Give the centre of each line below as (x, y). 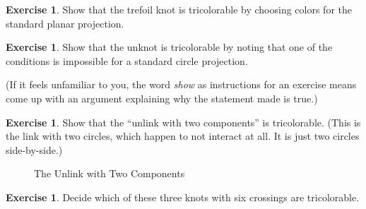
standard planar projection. (65, 23)
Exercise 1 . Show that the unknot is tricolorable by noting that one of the (169, 47)
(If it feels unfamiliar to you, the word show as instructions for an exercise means (181, 84)
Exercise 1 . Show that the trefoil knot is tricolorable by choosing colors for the (179, 9)
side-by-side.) (34, 149)
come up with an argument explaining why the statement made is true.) (162, 98)
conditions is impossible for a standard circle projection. (127, 60)
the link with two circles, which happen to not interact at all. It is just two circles (183, 136)
